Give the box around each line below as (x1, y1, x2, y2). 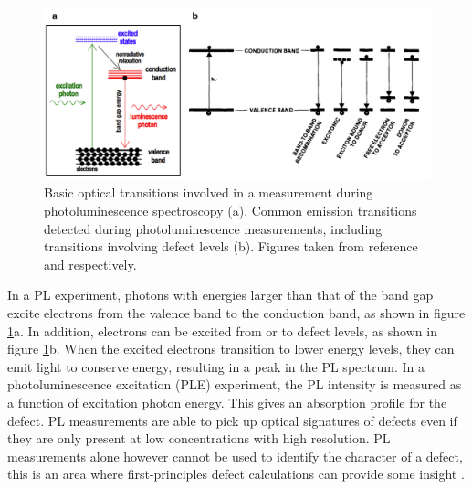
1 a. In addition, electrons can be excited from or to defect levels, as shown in (7, 321, 437, 340)
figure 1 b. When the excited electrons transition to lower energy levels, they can (7, 339, 455, 358)
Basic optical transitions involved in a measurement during (44, 183, 373, 202)
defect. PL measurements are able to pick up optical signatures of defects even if (7, 410, 457, 430)
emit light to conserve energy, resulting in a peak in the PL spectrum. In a (7, 356, 425, 376)
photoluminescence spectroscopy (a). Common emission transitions (44, 201, 417, 219)
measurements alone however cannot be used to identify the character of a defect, (7, 446, 463, 465)
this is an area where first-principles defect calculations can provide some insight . (7, 464, 465, 484)
